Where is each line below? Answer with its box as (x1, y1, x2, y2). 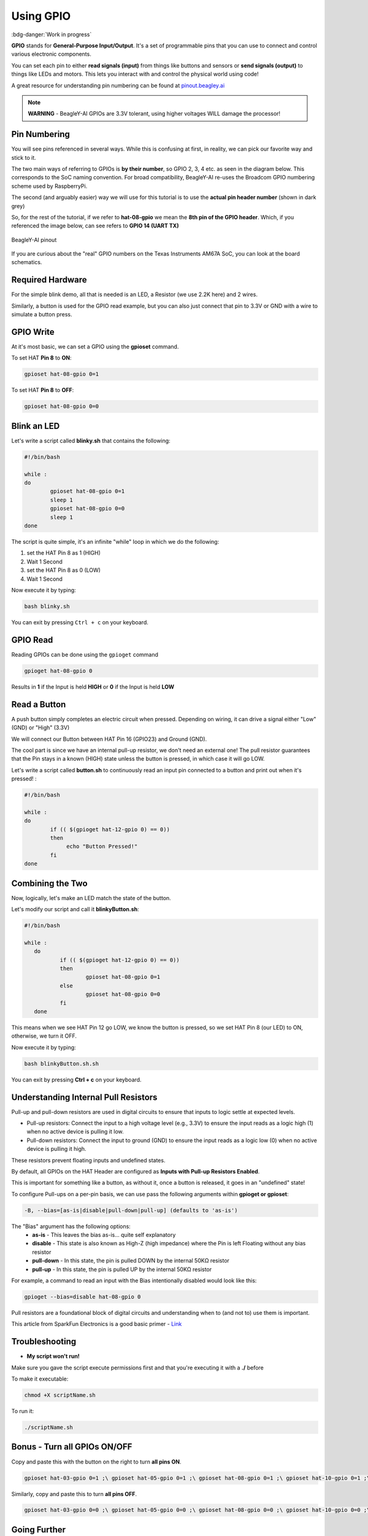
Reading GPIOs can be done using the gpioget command (11, 651, 159, 658)
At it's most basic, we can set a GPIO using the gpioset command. (11, 343, 179, 350)
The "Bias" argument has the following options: (11, 1223, 131, 1230)
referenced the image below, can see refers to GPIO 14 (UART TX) (11, 222, 179, 230)
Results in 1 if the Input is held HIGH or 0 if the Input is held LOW (11, 683, 175, 691)
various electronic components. (11, 50, 91, 58)
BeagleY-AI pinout (11, 236, 57, 243)
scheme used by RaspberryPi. (11, 182, 88, 190)
